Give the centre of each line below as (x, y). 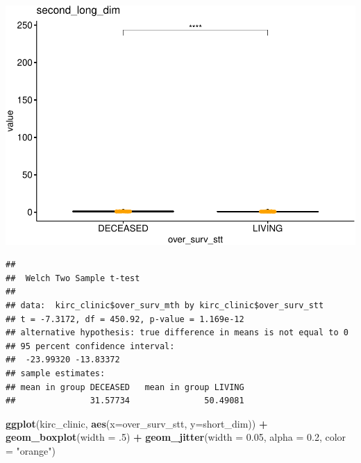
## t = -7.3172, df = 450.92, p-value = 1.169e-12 (125, 319)
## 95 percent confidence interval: (90, 346)
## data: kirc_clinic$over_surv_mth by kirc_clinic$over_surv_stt (165, 305)
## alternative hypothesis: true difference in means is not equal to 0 (177, 333)
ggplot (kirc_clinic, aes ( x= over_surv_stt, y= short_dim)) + (137, 423)
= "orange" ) (31, 450)
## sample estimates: (56, 373)
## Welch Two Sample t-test (73, 278)
